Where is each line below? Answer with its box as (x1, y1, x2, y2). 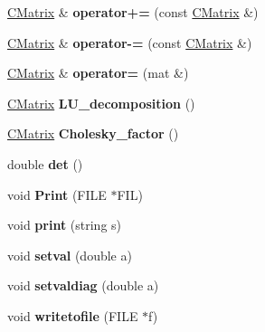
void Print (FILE (7, 185, 107, 204)
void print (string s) (7, 215, 122, 234)
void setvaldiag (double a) (7, 276, 159, 295)
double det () (7, 154, 83, 173)
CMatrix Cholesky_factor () (7, 124, 179, 143)
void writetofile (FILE (7, 306, 138, 325)
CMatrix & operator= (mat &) (7, 63, 189, 82)
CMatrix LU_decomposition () (7, 93, 195, 112)
